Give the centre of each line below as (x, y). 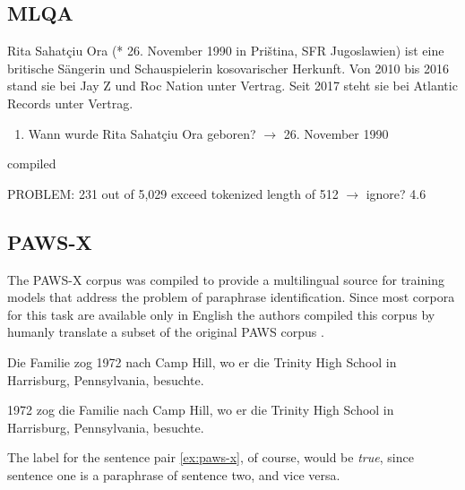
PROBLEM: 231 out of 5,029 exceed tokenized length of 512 (173, 193)
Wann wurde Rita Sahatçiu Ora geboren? (142, 133)
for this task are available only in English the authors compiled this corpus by (221, 314)
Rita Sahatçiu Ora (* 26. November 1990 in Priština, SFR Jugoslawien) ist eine (226, 51)
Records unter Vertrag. (70, 103)
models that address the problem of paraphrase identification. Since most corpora (231, 297)
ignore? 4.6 (396, 193)
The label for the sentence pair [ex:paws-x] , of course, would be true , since (211, 457)
